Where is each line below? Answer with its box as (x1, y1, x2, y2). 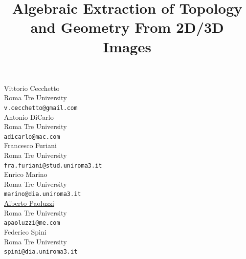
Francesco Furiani (4, 140, 57, 151)
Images (103, 36, 152, 56)
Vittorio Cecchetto (4, 83, 60, 93)
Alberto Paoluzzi (4, 198, 54, 208)
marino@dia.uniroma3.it (4, 191, 81, 198)
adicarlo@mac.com (4, 133, 60, 140)
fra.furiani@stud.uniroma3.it (4, 162, 102, 169)
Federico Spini (4, 226, 46, 237)
